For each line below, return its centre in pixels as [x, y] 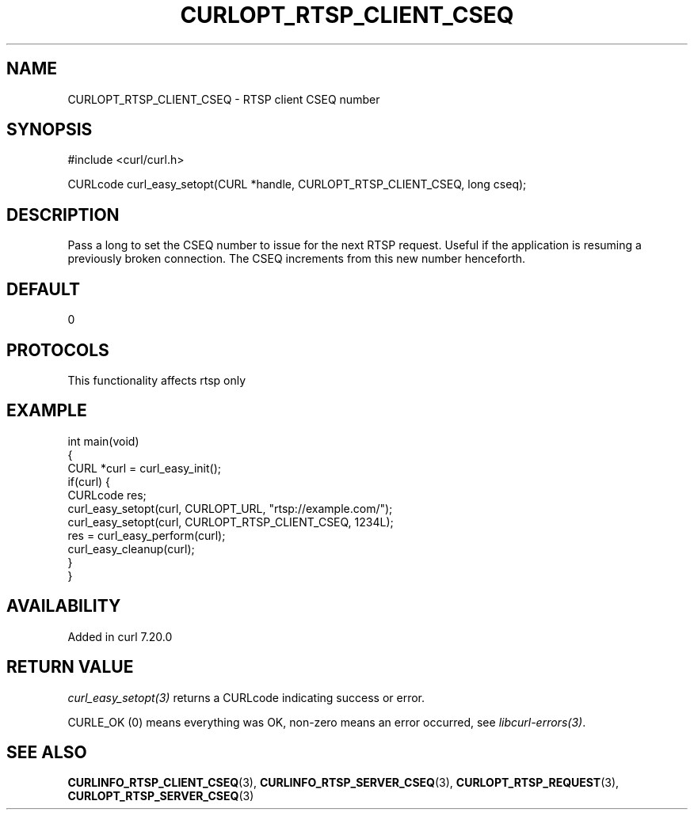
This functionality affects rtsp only [157, 380]
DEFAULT [43, 289]
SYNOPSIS [50, 130]
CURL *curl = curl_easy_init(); [144, 468]
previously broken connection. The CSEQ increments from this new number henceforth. [297, 259]
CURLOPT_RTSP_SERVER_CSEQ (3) [161, 796]
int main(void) [103, 441]
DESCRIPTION [63, 214]
